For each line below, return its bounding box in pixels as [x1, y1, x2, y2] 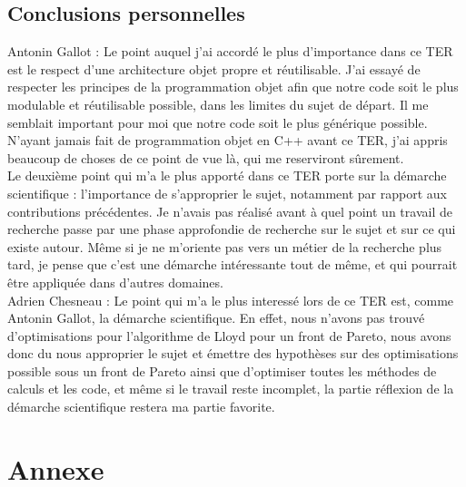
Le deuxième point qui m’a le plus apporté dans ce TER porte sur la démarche [7, 166, 447, 185]
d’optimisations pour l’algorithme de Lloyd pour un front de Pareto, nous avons [7, 326, 451, 345]
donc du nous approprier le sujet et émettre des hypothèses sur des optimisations [7, 344, 459, 363]
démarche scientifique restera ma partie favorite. [7, 397, 275, 416]
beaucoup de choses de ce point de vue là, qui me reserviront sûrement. [7, 148, 404, 167]
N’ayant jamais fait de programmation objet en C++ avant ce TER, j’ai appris [7, 131, 448, 150]
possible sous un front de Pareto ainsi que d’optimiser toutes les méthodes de [7, 361, 437, 380]
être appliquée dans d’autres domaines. [7, 272, 223, 291]
